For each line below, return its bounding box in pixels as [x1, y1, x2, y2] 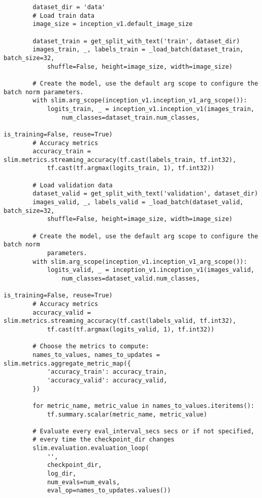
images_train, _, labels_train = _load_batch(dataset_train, [32, 46, 244, 53]
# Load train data [32, 12, 94, 19]
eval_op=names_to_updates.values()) [47, 487, 171, 494]
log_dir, [47, 470, 77, 478]
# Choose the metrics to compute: [32, 343, 149, 350]
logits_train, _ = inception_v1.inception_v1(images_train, [47, 105, 254, 113]
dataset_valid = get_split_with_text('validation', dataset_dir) [32, 190, 258, 198]
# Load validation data [32, 181, 113, 189]
